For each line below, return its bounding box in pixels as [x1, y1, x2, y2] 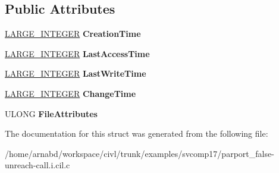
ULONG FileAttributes [5, 107, 98, 119]
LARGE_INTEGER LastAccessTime [5, 47, 150, 59]
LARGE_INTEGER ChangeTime [5, 87, 136, 99]
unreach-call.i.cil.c [5, 159, 70, 171]
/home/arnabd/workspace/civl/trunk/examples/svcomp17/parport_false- [5, 147, 274, 159]
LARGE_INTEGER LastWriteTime [5, 67, 146, 80]
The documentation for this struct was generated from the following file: [5, 127, 268, 140]
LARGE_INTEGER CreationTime [5, 27, 141, 40]
